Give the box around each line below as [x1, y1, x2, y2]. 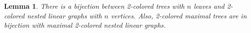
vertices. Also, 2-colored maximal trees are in [111, 10, 247, 20]
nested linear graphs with [27, 10, 102, 20]
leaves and [193, 1, 225, 11]
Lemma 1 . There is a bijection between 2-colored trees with [4, 1, 185, 11]
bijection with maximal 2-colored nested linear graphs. [4, 20, 166, 30]
